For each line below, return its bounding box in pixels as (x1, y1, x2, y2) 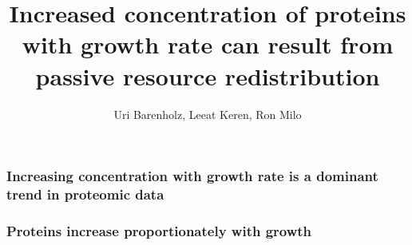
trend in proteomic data (6, 184, 164, 204)
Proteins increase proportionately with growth (6, 220, 312, 240)
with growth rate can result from (22, 28, 394, 61)
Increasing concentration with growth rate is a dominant (6, 166, 378, 186)
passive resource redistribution (35, 59, 380, 92)
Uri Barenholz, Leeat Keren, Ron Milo (113, 105, 302, 122)
